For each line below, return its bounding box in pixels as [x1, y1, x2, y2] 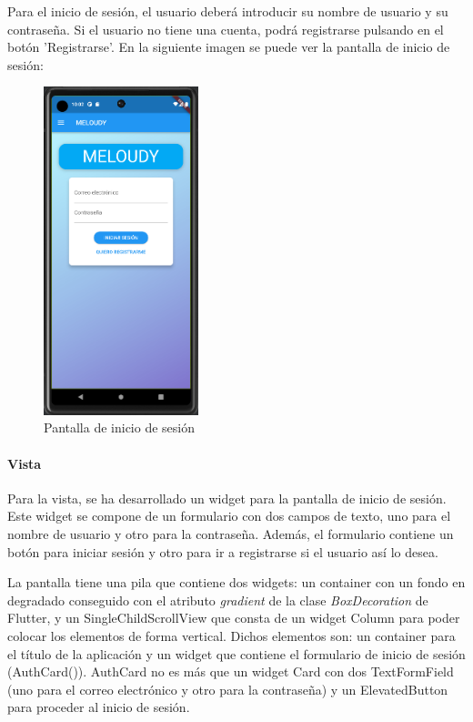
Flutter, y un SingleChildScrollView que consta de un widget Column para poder [7, 608, 460, 627]
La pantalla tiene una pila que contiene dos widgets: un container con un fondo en [7, 573, 466, 592]
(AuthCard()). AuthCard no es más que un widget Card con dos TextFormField [7, 662, 454, 681]
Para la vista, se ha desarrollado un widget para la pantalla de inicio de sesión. [7, 488, 447, 507]
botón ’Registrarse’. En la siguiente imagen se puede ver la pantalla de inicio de [7, 37, 450, 56]
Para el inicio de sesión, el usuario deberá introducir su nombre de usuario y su [7, 2, 448, 20]
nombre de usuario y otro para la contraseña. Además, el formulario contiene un [7, 524, 454, 543]
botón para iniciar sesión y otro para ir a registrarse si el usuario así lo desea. [7, 542, 438, 561]
